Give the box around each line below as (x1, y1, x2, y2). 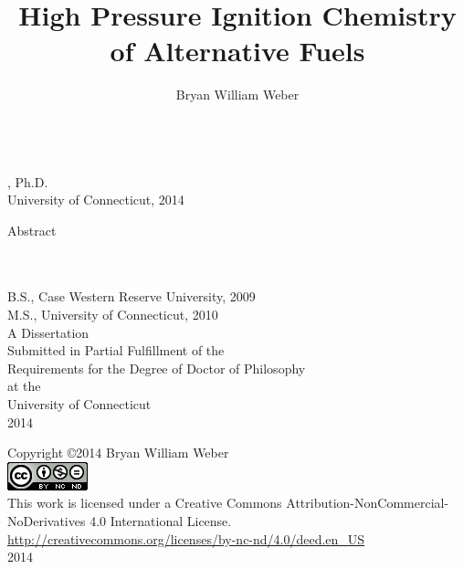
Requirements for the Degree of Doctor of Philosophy (7, 358, 306, 377)
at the (7, 376, 41, 395)
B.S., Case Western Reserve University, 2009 (7, 287, 256, 306)
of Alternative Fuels (110, 32, 365, 69)
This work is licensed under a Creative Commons (7, 493, 282, 512)
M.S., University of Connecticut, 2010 (7, 305, 218, 324)
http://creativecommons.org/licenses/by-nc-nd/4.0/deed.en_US (7, 529, 365, 548)
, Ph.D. (7, 172, 48, 191)
